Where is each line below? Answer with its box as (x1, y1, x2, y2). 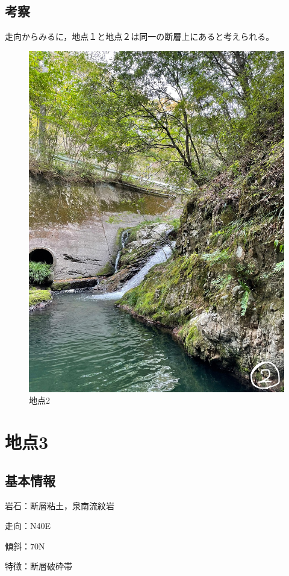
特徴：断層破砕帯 (5, 560, 72, 572)
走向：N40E (5, 519, 51, 532)
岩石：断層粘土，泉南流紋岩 (5, 499, 114, 512)
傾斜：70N (5, 539, 45, 552)
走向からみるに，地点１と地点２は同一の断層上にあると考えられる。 (5, 30, 275, 43)
